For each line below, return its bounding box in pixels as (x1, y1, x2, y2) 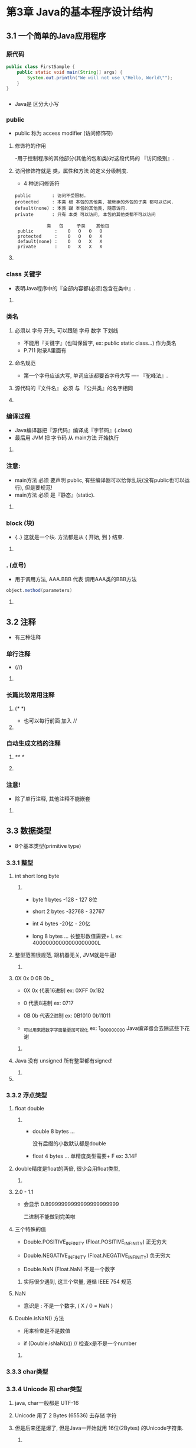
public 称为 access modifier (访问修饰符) (14, 129, 113, 137)
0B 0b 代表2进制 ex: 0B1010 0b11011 (23, 1012, 111, 1019)
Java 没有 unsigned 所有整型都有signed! (14, 1057, 113, 1064)
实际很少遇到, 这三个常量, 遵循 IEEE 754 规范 (23, 1278, 132, 1285)
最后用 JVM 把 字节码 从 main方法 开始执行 (14, 434, 119, 441)
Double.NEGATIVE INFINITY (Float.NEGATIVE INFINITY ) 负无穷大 (23, 1252, 171, 1260)
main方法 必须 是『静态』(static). (14, 491, 95, 498)
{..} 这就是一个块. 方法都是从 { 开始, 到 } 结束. (14, 533, 125, 540)
